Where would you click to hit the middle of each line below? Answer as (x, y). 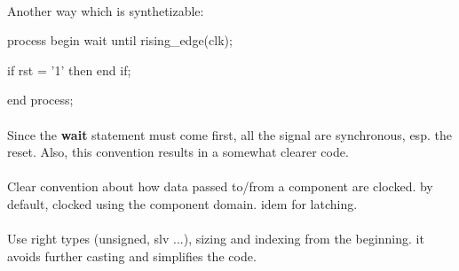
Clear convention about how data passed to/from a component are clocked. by (220, 186)
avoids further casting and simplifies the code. (132, 256)
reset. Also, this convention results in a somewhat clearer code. (178, 152)
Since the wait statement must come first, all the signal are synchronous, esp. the (229, 134)
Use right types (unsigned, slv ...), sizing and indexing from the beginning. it (216, 239)
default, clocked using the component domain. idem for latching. (182, 203)
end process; (40, 100)
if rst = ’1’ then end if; (69, 70)
